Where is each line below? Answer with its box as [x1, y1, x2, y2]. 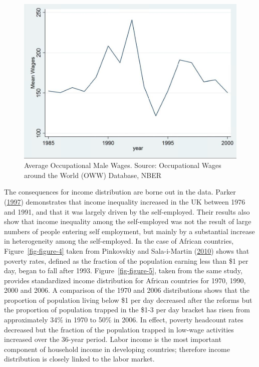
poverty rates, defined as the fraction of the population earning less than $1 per [4, 255, 248, 266]
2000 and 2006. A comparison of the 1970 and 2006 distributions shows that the [4, 285, 250, 295]
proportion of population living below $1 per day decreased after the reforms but [4, 294, 252, 305]
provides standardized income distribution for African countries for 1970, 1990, [4, 275, 246, 285]
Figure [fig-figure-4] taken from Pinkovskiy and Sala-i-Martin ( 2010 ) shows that [4, 245, 249, 256]
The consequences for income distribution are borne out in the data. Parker [4, 187, 236, 197]
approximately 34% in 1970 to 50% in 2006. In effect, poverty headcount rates [4, 314, 243, 325]
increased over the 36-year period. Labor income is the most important [4, 334, 221, 344]
